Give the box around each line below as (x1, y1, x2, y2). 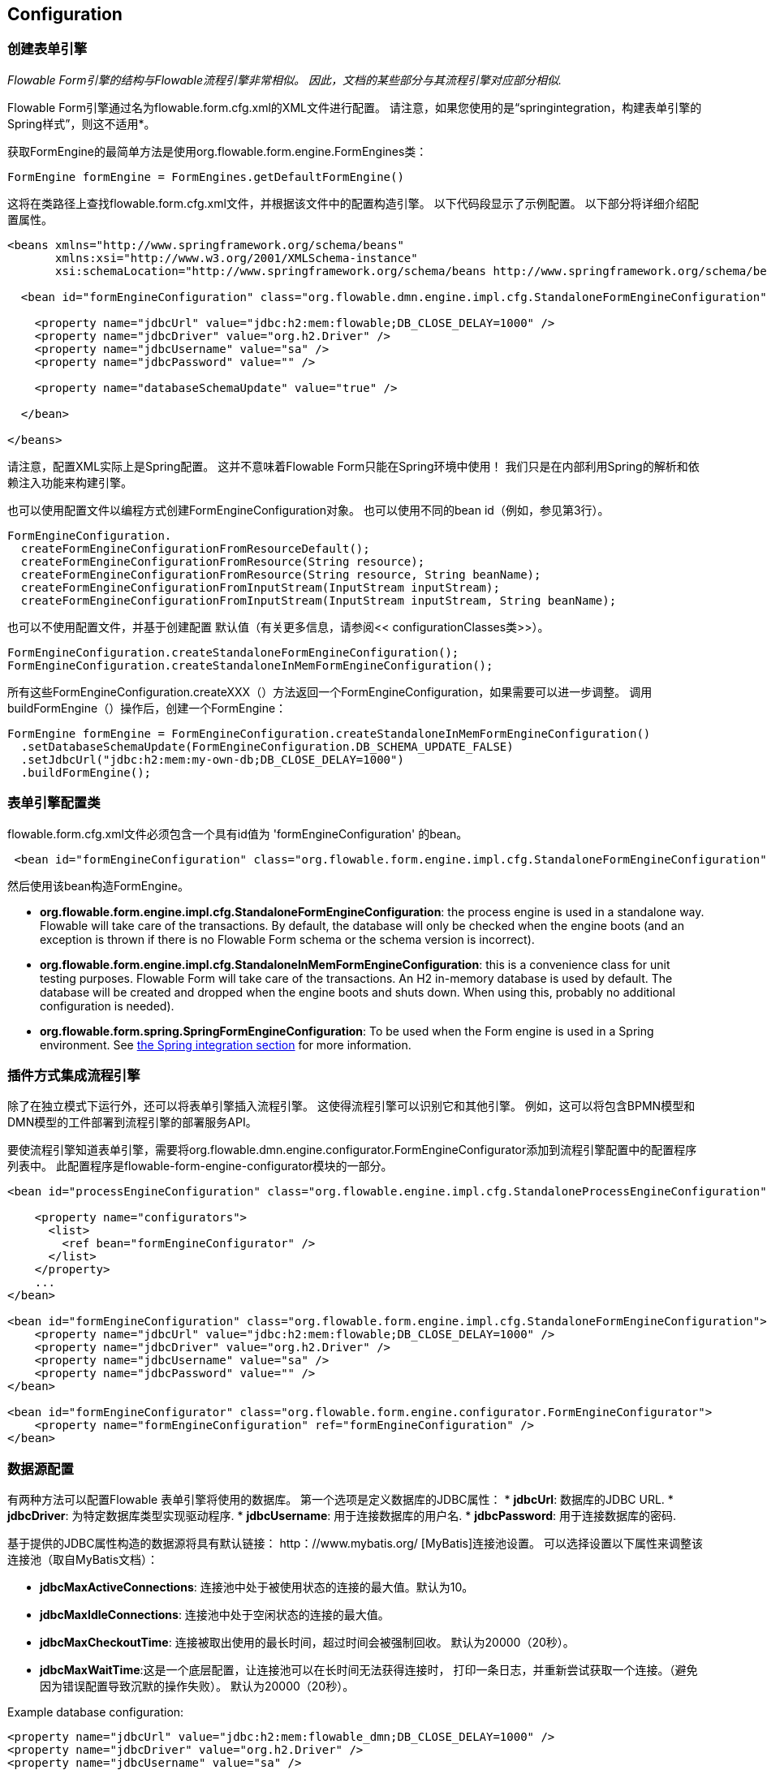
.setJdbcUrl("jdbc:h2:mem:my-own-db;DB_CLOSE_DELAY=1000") (20, 752, 404, 766)
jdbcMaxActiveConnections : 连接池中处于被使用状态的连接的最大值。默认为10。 (40, 1580, 474, 1595)
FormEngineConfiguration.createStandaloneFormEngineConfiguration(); (7, 645, 459, 659)
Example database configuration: (7, 1705, 184, 1720)
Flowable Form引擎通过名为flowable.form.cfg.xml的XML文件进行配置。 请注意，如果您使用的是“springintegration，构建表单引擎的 (7, 100, 702, 114)
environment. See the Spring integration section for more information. (40, 1037, 412, 1052)
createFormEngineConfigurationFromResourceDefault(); (20, 541, 370, 555)
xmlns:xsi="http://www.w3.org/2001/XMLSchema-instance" (55, 251, 418, 265)
